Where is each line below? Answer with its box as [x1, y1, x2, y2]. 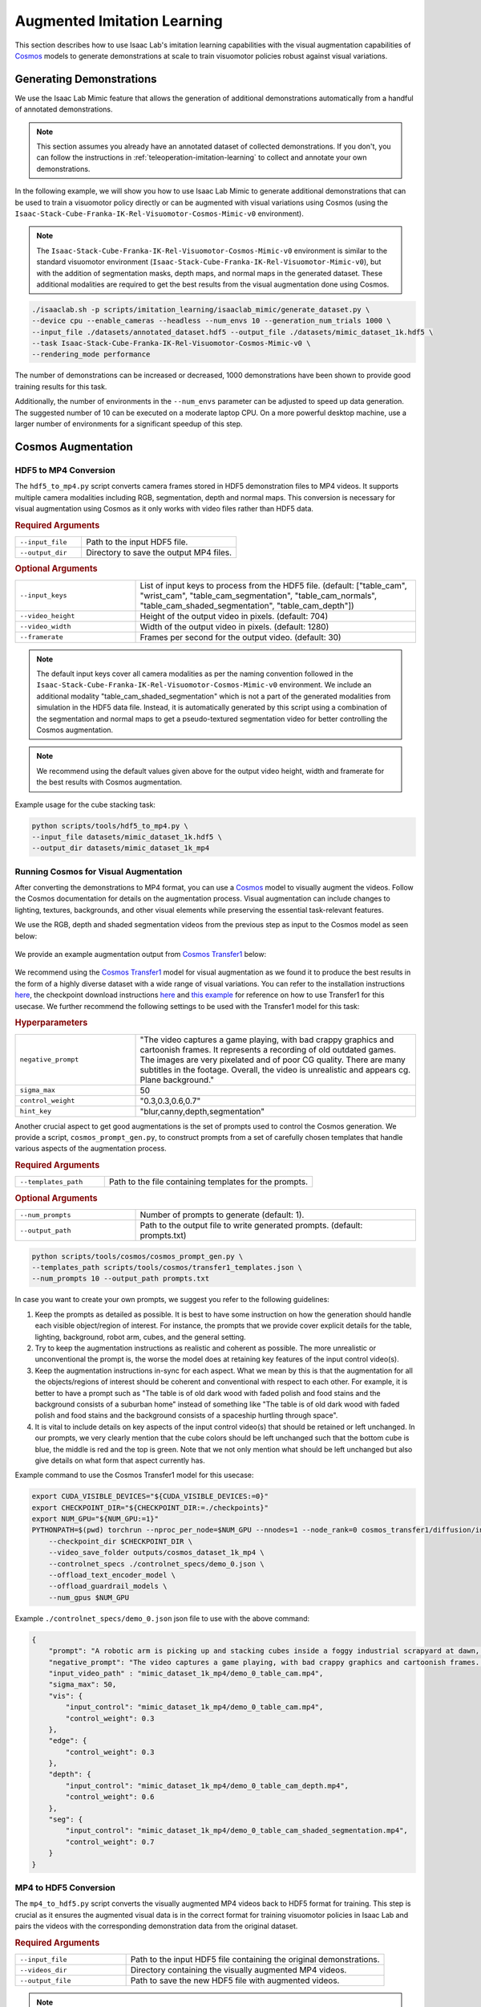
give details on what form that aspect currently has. [34, 1455, 205, 1465]
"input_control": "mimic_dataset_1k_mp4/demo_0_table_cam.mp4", [65, 1703, 324, 1712]
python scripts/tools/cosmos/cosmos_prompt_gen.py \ [31, 1252, 244, 1260]
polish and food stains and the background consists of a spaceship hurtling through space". [34, 1411, 338, 1420]
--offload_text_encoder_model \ [48, 1570, 176, 1580]
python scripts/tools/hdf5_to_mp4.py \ [31, 821, 188, 830]
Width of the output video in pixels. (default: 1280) [139, 621, 329, 632]
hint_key [19, 1107, 52, 1116]
